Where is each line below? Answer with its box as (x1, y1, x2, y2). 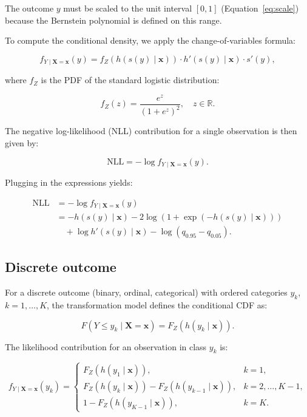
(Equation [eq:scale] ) (221, 2, 299, 14)
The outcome (5, 2, 54, 14)
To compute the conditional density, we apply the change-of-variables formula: (5, 34, 295, 47)
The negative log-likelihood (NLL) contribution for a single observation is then (5, 124, 297, 137)
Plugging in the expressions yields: (5, 175, 133, 188)
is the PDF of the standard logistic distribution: (41, 73, 220, 86)
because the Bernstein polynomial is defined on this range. (5, 13, 222, 26)
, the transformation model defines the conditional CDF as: (47, 299, 268, 311)
